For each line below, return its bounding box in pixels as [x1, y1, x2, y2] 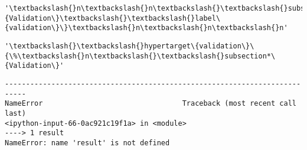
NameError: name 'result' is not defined [5, 138, 170, 147]
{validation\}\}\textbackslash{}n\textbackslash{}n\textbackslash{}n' [5, 24, 288, 32]
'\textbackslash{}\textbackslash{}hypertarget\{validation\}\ [5, 41, 254, 50]
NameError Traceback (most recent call [5, 99, 296, 108]
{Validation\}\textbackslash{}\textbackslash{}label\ [5, 14, 221, 22]
